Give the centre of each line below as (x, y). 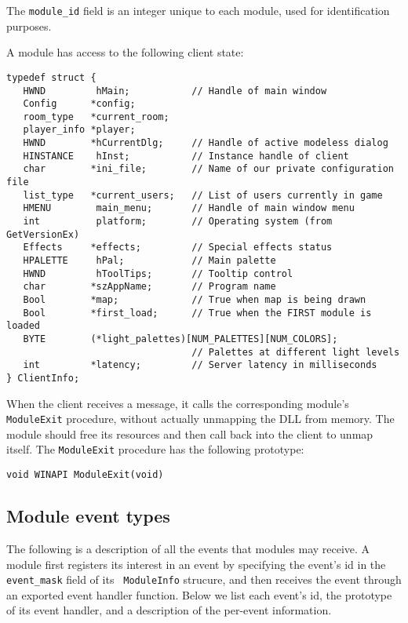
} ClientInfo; (43, 378)
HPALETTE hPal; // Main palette (149, 261)
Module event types (88, 516)
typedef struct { (51, 77)
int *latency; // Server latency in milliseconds (200, 365)
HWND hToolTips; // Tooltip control (158, 273)
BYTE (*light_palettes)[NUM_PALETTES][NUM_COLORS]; (180, 339)
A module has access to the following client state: (125, 52)
